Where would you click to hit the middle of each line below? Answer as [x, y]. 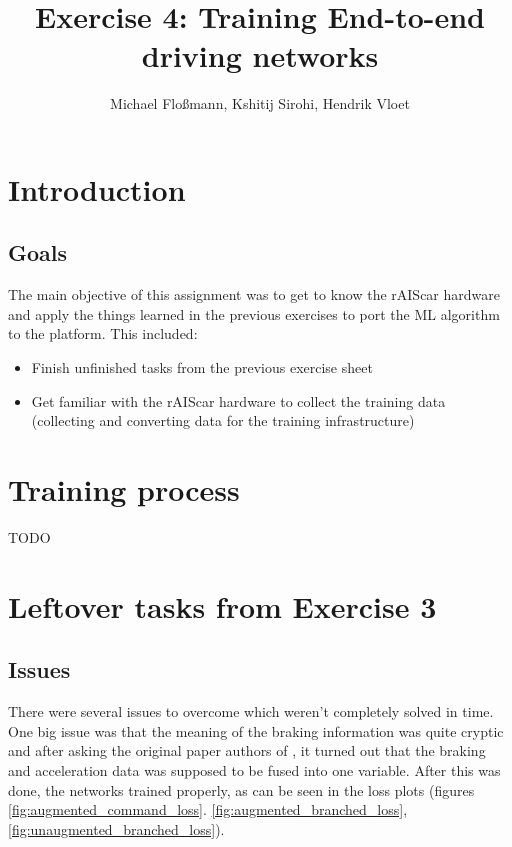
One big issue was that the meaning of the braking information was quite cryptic [256, 730]
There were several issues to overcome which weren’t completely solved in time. [251, 711]
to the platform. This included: [103, 333]
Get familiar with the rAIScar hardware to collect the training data [238, 400]
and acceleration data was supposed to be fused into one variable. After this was [254, 769]
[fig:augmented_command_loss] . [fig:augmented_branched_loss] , [208, 809]
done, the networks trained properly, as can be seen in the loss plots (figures [241, 789]
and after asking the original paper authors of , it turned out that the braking [247, 750]
